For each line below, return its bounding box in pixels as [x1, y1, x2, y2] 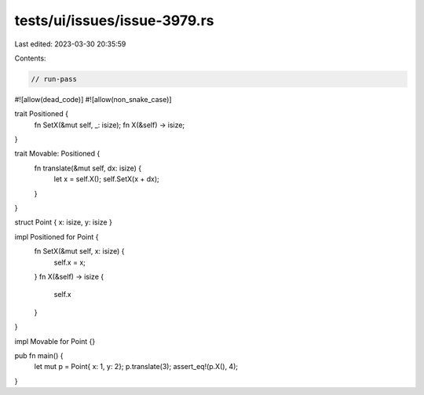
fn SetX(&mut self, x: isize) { [34, 247, 125, 256]
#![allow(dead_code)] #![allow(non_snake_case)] [14, 94, 172, 104]
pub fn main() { [14, 350, 64, 360]
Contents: [14, 53, 46, 63]
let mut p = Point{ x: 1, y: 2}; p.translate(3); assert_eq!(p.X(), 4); [34, 362, 239, 371]
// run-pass [31, 75, 78, 83]
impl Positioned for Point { [14, 232, 99, 241]
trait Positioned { [14, 109, 68, 119]
